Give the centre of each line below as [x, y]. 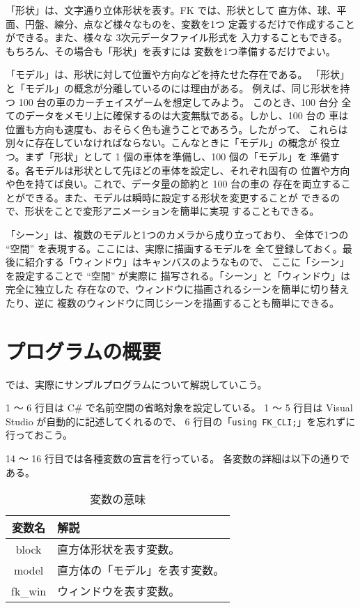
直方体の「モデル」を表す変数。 [141, 570]
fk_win [29, 591]
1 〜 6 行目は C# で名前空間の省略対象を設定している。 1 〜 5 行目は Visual [179, 408]
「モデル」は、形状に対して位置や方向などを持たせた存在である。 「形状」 [178, 74]
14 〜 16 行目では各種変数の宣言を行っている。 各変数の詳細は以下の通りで [178, 458]
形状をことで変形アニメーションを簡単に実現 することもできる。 [172, 211]
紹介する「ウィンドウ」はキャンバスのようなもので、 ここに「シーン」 [187, 262]
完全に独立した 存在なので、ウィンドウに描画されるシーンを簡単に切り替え [178, 289]
